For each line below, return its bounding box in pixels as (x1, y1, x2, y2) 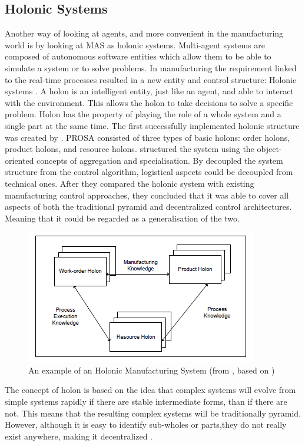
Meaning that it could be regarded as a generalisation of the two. (5, 212, 240, 224)
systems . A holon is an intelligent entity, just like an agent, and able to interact (5, 85, 294, 97)
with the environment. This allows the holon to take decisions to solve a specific (5, 96, 293, 108)
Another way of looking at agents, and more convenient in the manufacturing (5, 27, 284, 39)
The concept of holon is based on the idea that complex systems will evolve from (5, 384, 296, 396)
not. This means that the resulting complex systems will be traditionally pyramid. (5, 407, 301, 419)
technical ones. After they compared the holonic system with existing (5, 177, 254, 189)
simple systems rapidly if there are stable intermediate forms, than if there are (5, 395, 287, 408)
